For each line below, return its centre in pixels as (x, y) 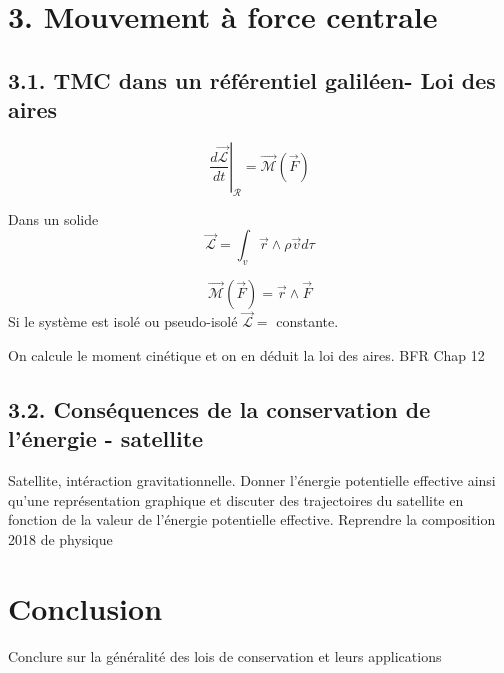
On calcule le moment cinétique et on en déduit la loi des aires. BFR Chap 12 (246, 354)
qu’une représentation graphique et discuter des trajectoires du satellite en (236, 499)
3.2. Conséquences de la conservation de (219, 408)
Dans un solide (53, 218)
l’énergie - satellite (106, 438)
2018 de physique (60, 538)
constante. (307, 321)
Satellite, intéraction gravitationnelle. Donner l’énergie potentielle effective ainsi (252, 480)
